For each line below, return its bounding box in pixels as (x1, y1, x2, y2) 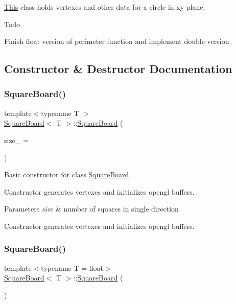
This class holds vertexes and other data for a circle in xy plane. (4, 2, 205, 12)
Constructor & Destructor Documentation (4, 61, 232, 77)
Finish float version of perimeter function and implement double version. (4, 36, 231, 46)
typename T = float (41, 262, 104, 273)
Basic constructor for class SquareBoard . (4, 169, 131, 180)
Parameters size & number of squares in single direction (4, 203, 179, 214)
